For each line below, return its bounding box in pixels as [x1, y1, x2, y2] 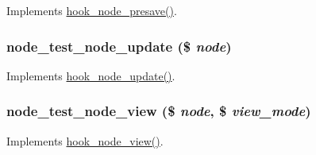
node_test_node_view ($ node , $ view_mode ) [6, 101, 311, 121]
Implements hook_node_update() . [6, 67, 175, 83]
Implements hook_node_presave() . [6, 2, 177, 18]
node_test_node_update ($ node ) [6, 36, 232, 56]
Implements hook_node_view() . [6, 132, 164, 149]
